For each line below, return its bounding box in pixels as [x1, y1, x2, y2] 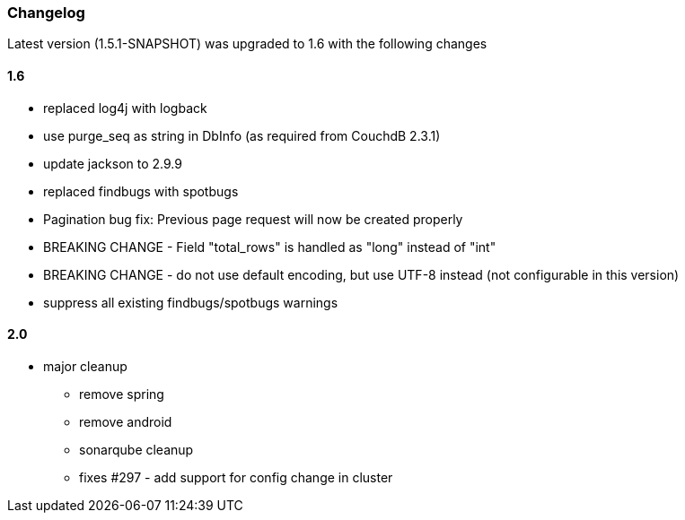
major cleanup [43, 358, 127, 374]
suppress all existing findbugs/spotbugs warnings [43, 294, 338, 310]
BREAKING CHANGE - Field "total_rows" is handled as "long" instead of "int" [43, 238, 496, 255]
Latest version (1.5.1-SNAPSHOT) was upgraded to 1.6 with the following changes [7, 36, 487, 52]
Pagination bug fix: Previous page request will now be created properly [43, 211, 463, 227]
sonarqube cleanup [79, 441, 194, 457]
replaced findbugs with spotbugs [43, 183, 239, 199]
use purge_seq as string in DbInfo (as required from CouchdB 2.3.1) [43, 127, 441, 143]
